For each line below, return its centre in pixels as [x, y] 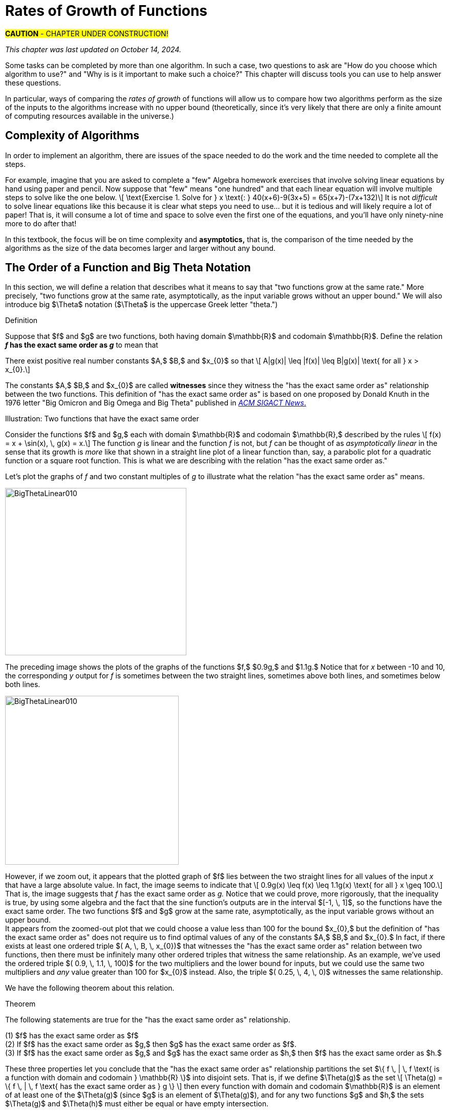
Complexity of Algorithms [72, 136]
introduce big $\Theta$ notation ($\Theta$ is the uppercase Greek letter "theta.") [142, 305]
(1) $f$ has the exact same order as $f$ [72, 1036]
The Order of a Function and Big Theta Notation [128, 268]
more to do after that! [41, 223]
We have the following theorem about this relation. [90, 988]
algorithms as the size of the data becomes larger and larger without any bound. [141, 248]
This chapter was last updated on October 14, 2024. [93, 49]
